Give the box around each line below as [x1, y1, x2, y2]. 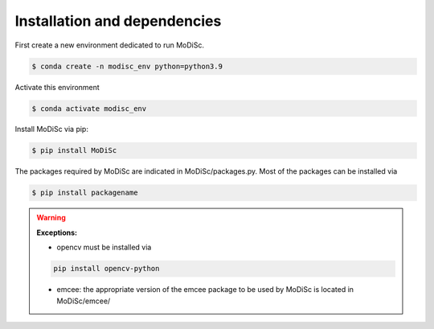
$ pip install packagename [31, 188, 138, 197]
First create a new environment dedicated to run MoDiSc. [14, 40, 205, 50]
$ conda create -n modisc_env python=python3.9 [31, 61, 223, 71]
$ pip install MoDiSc [31, 146, 117, 155]
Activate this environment [14, 82, 100, 92]
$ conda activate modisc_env [31, 104, 147, 113]
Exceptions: [36, 228, 78, 237]
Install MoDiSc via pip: [14, 125, 88, 134]
